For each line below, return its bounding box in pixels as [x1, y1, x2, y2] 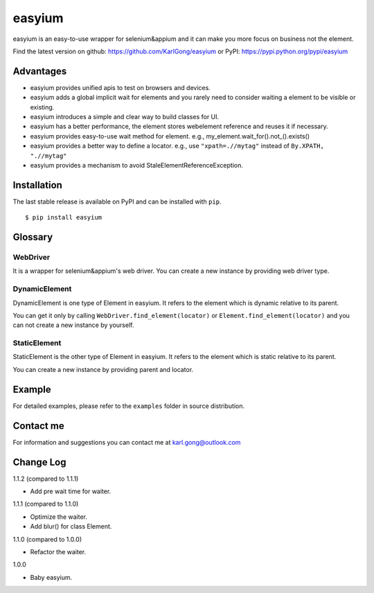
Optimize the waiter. [30, 513, 88, 521]
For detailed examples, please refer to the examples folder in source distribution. [12, 402, 245, 410]
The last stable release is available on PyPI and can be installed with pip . [12, 197, 222, 206]
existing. [30, 103, 55, 111]
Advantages [12, 65, 67, 77]
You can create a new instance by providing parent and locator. [12, 365, 194, 373]
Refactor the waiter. [30, 547, 87, 556]
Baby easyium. [30, 573, 73, 581]
